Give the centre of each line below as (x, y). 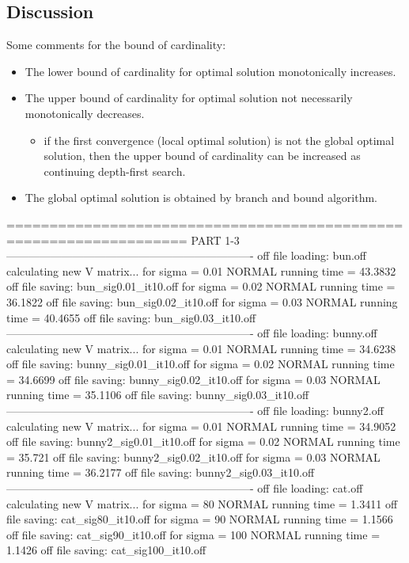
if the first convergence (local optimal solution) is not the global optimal (219, 140)
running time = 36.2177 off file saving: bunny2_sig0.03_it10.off (161, 472)
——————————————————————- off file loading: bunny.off (192, 333)
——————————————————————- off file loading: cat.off (185, 488)
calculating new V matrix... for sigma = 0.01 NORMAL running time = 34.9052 (201, 426)
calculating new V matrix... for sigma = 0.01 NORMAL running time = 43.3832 (201, 270)
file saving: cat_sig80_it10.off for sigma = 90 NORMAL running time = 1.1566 (200, 519)
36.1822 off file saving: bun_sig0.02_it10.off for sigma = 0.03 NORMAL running (202, 301)
